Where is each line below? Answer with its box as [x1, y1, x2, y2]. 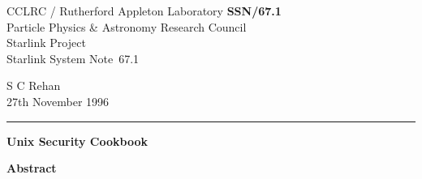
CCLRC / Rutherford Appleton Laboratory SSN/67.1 [6, 2, 282, 19]
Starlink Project [6, 34, 86, 51]
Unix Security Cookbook [6, 132, 148, 149]
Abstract [6, 160, 57, 177]
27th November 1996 [6, 92, 110, 109]
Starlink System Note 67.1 [6, 49, 140, 66]
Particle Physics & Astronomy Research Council [6, 18, 247, 35]
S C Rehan [6, 77, 61, 94]
